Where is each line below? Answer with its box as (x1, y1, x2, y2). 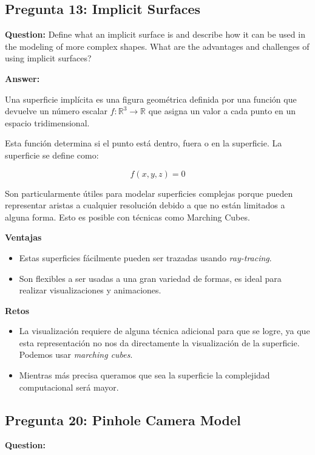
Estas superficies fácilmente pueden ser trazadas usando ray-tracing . (19, 251, 272, 264)
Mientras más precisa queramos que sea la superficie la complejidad (19, 369, 270, 381)
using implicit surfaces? (5, 52, 92, 64)
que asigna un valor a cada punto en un (148, 104, 296, 117)
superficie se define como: (5, 148, 99, 161)
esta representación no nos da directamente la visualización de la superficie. (19, 336, 300, 349)
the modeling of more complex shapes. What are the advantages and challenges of (5, 39, 310, 52)
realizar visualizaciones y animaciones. (19, 284, 161, 296)
